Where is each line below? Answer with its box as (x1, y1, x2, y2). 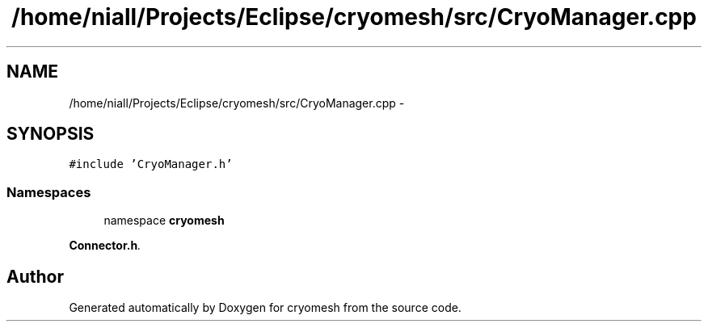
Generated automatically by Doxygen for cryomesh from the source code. (69, 301, 461, 315)
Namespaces (6, 183, 91, 200)
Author (6, 266, 64, 287)
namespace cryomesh (103, 213, 225, 228)
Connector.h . (69, 238, 141, 253)
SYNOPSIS (6, 124, 95, 145)
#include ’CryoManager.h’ (69, 158, 233, 171)
